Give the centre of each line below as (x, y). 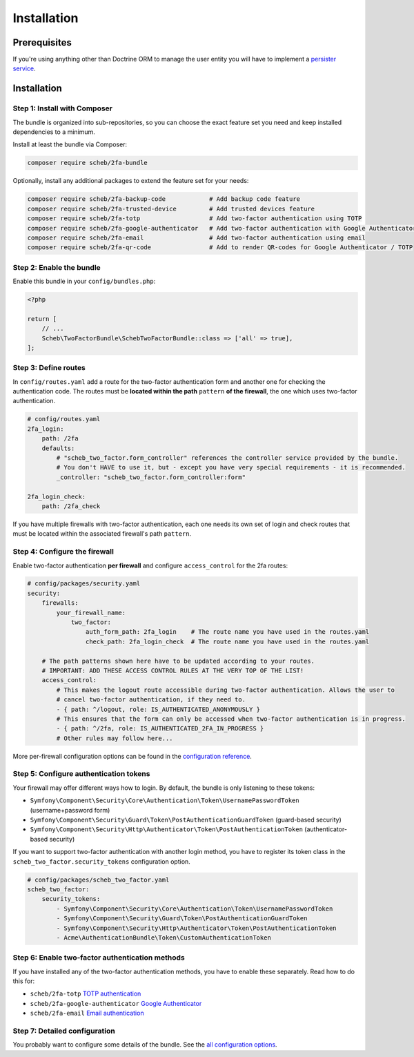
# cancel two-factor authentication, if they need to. (151, 700)
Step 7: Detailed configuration (64, 1031)
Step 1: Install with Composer (63, 108)
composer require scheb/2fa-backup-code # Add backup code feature (164, 199)
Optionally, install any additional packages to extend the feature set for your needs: (131, 181)
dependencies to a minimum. (54, 132)
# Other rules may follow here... (115, 738)
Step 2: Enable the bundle (57, 267)
